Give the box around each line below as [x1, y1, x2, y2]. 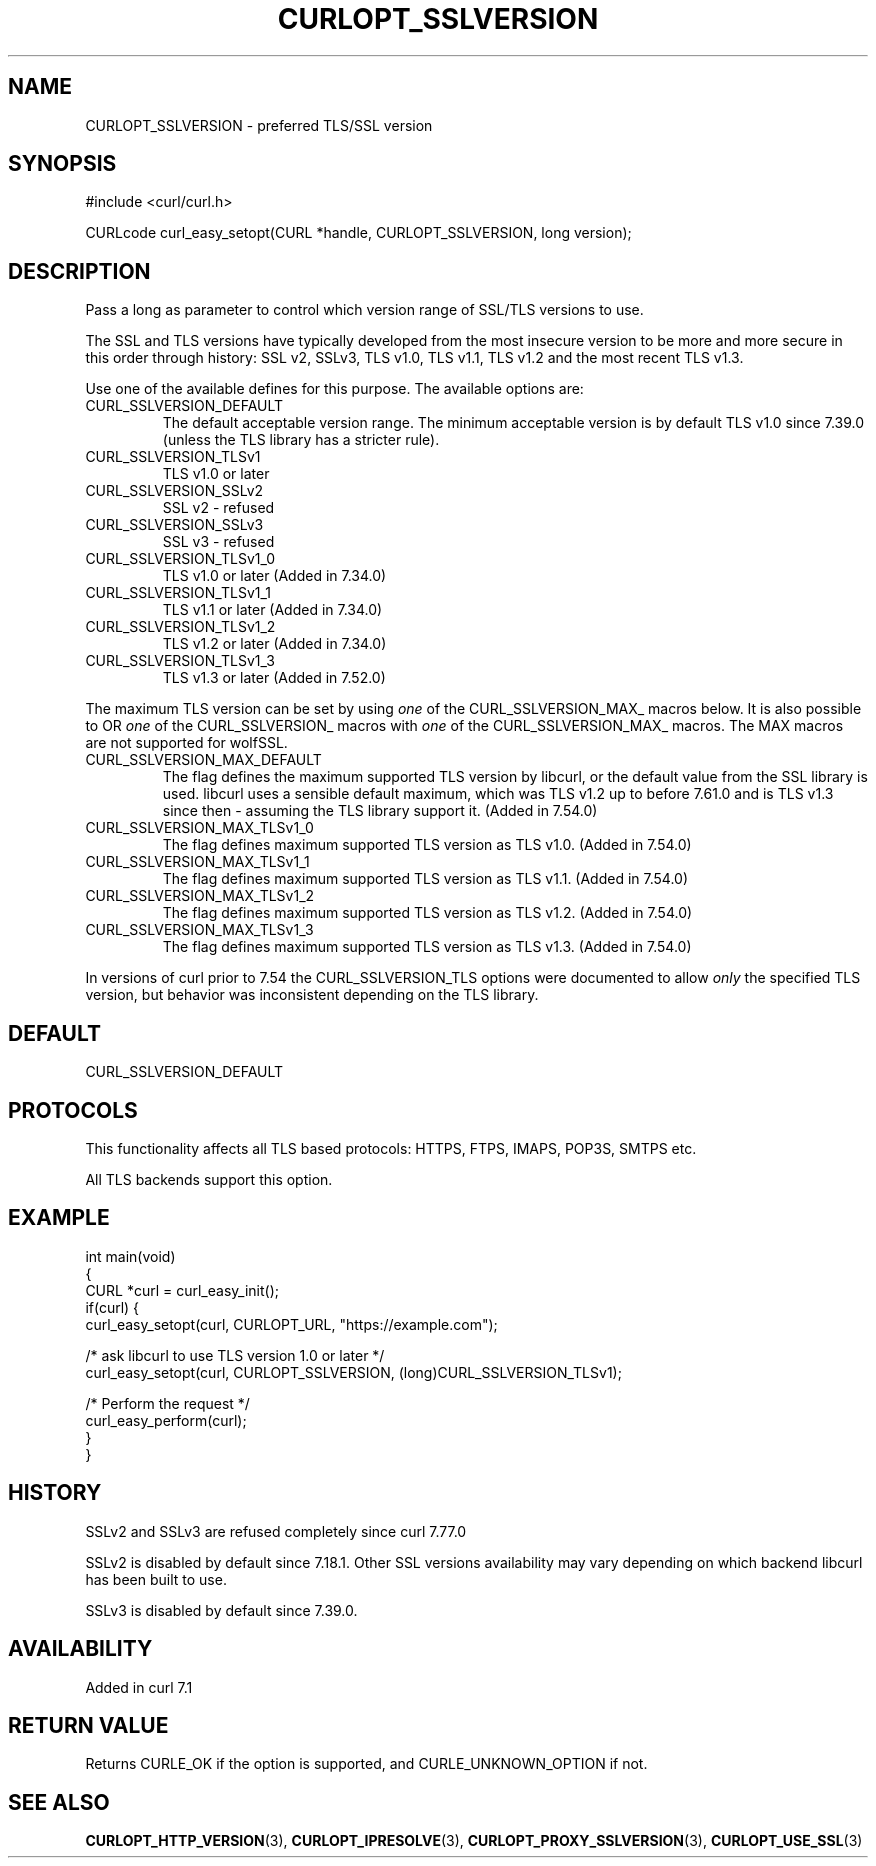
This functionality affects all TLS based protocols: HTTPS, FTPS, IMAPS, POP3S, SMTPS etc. [85, 1139, 697, 1157]
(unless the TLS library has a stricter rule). [162, 431, 440, 449]
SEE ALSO [8, 1789, 110, 1815]
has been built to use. [85, 1570, 227, 1588]
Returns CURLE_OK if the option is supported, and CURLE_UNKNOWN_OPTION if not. [85, 1755, 648, 1773]
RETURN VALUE [8, 1712, 169, 1738]
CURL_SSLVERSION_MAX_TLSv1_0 [85, 819, 314, 837]
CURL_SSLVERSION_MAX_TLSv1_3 [85, 921, 314, 939]
